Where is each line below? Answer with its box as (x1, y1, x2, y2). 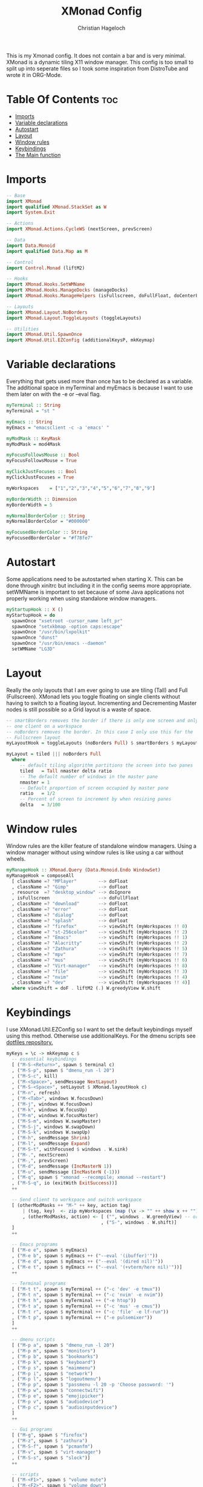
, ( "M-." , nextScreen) (11, 1152, 69, 1158)
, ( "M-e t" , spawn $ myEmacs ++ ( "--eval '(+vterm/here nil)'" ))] (11, 1264, 182, 1270)
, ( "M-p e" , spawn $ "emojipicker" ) (11, 1393, 104, 1399)
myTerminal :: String (6, 402, 61, 409)
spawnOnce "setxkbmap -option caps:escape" (11, 623, 123, 629)
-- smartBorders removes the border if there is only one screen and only (6, 717, 199, 723)
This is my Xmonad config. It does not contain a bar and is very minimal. (6, 52, 186, 59)
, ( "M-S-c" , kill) (11, 1073, 59, 1079)
